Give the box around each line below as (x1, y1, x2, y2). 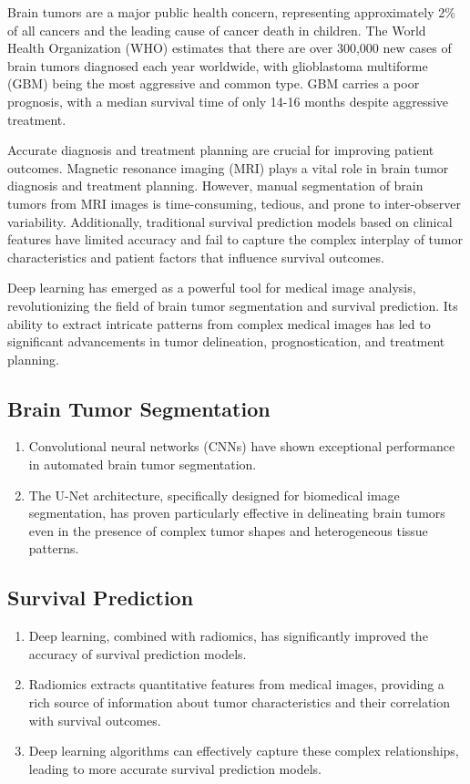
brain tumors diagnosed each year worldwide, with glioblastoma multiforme (7, 56, 428, 75)
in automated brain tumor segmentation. (28, 455, 257, 474)
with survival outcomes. (28, 710, 161, 729)
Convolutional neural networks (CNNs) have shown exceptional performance (28, 437, 455, 456)
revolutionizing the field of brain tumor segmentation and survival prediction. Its (7, 295, 458, 315)
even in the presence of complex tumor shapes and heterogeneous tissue (28, 521, 428, 540)
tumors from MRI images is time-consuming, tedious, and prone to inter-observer (7, 193, 461, 212)
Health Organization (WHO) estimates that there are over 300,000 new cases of (7, 38, 452, 57)
